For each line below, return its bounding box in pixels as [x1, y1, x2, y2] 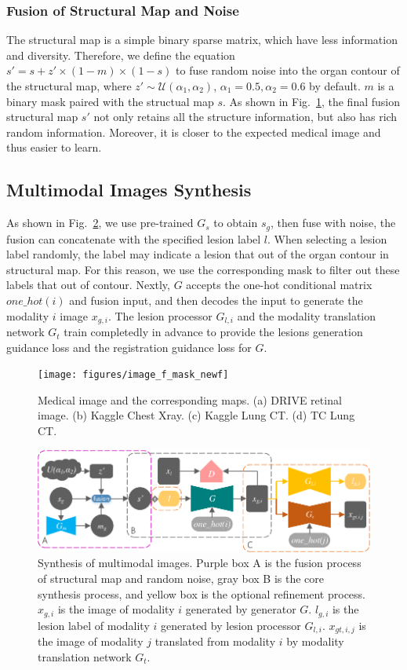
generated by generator [185, 601, 296, 617]
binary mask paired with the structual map [6, 93, 214, 109]
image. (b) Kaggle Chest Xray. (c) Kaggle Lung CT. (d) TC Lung [38, 407, 355, 423]
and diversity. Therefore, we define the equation [6, 46, 235, 63]
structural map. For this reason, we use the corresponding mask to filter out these [6, 261, 400, 277]
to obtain [213, 214, 258, 231]
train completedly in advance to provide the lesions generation [64, 324, 363, 340]
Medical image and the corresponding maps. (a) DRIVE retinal [38, 391, 342, 408]
